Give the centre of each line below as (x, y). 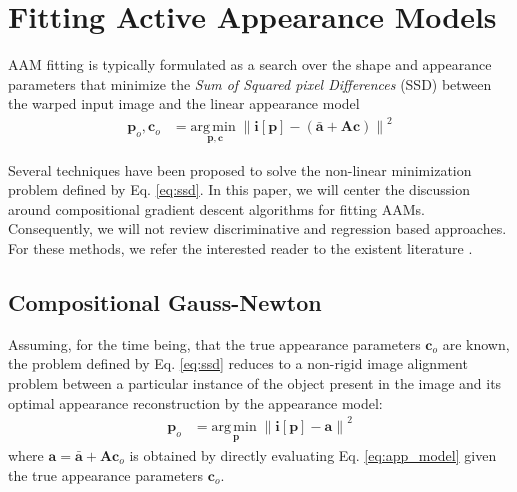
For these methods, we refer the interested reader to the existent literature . (240, 248)
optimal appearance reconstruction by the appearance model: (195, 402)
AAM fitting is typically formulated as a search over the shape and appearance (250, 64)
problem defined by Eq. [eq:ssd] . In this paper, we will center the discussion (239, 189)
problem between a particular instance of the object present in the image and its (255, 383)
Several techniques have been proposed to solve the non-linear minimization (240, 169)
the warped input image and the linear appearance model (184, 103)
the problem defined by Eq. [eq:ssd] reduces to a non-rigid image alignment (238, 363)
